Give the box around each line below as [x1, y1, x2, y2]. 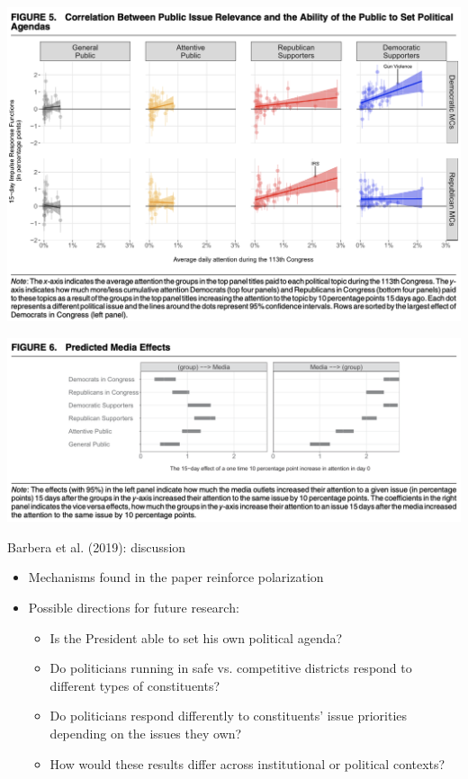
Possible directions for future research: [28, 598, 239, 617]
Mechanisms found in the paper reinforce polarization [28, 568, 324, 586]
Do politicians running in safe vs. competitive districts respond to [49, 658, 412, 677]
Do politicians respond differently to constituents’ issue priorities [49, 706, 408, 725]
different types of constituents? [49, 676, 220, 694]
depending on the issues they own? [49, 724, 242, 743]
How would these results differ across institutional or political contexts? [49, 754, 445, 773]
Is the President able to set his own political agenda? [49, 628, 343, 647]
